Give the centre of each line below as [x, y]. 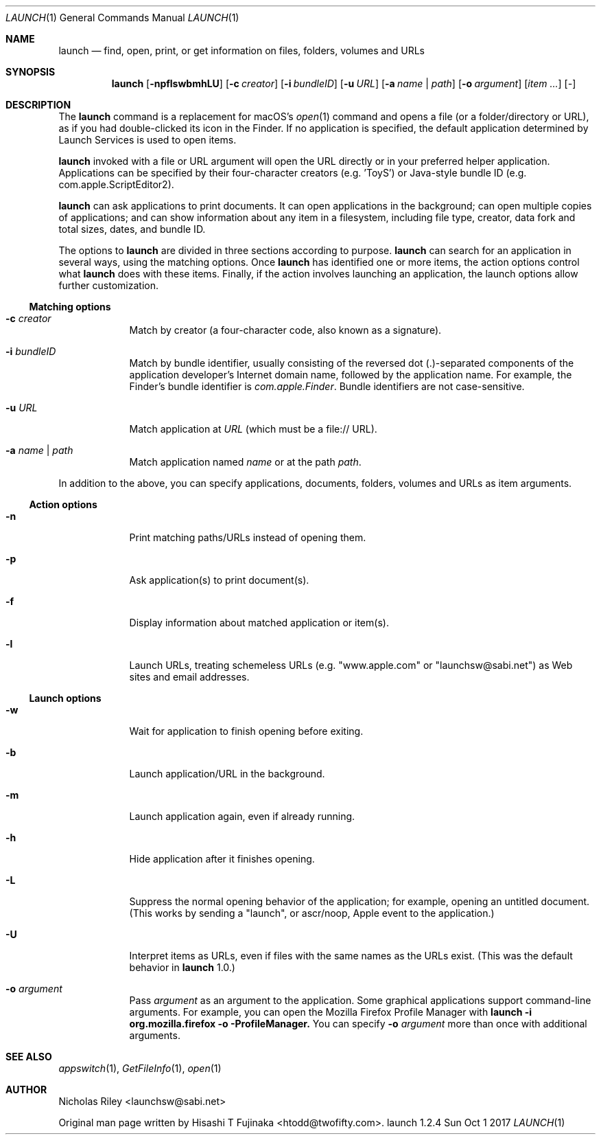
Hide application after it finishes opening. [222, 859]
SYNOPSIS [31, 72]
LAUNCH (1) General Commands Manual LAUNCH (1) [122, 18]
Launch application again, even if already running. [242, 816]
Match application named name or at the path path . [245, 462]
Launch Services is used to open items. [148, 140]
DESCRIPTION [38, 105]
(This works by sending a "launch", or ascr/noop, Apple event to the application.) [312, 913]
